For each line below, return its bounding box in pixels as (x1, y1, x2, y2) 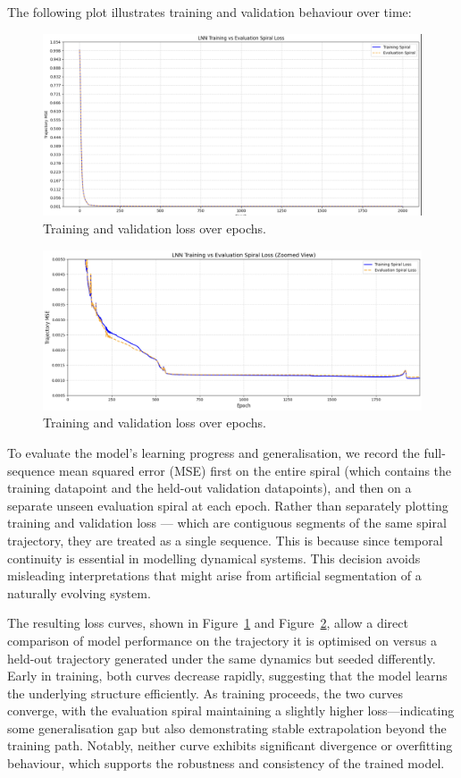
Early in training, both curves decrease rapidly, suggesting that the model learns (7, 666, 448, 685)
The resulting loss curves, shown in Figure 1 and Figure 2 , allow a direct (7, 613, 408, 632)
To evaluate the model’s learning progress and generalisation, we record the (7, 443, 420, 461)
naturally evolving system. (7, 583, 151, 602)
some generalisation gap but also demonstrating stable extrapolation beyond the (7, 718, 447, 737)
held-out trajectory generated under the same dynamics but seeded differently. (7, 648, 436, 667)
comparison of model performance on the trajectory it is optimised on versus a (7, 630, 437, 649)
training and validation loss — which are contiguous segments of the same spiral (7, 513, 447, 532)
